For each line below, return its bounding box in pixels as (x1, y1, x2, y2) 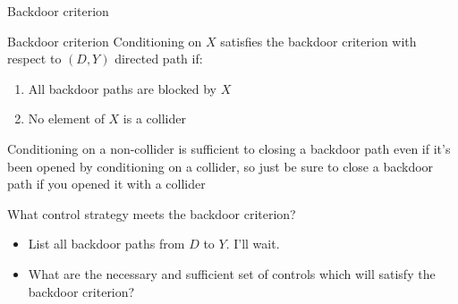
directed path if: (114, 49, 203, 68)
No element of (28, 109, 105, 128)
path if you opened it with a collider (7, 174, 206, 193)
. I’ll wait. (225, 234, 280, 253)
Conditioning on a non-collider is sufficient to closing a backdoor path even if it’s (7, 139, 451, 157)
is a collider (123, 109, 186, 128)
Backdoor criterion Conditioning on (7, 31, 202, 50)
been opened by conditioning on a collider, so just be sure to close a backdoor (7, 156, 434, 175)
